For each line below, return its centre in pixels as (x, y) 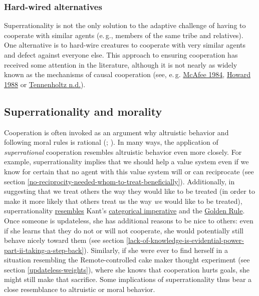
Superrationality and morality (83, 111)
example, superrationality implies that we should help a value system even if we (126, 162)
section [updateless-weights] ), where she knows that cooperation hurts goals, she (127, 269)
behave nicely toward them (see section (64, 240)
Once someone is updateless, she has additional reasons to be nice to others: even (129, 220)
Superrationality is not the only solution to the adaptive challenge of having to (125, 25)
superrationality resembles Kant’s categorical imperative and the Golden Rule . (124, 211)
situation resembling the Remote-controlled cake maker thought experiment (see (127, 260)
